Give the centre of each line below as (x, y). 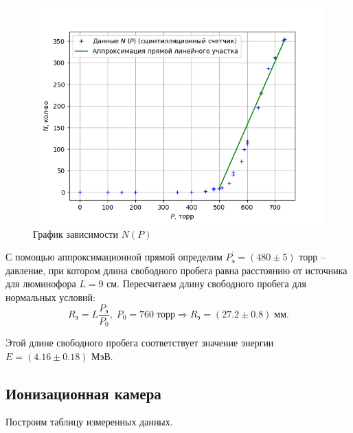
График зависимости (76, 233)
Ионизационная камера (83, 393)
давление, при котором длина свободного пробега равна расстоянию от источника (176, 270)
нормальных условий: (50, 297)
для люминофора (41, 284)
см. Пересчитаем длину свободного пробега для (207, 284)
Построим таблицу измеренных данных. (89, 422)
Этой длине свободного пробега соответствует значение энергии (140, 343)
